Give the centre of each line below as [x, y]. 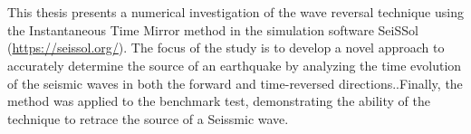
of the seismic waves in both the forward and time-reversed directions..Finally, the [235, 83]
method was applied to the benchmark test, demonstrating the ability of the [219, 101]
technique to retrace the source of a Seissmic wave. [148, 118]
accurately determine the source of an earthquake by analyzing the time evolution [235, 65]
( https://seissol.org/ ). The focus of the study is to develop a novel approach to [226, 48]
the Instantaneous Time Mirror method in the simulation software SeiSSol [213, 29]
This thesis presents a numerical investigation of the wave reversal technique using [235, 12]
